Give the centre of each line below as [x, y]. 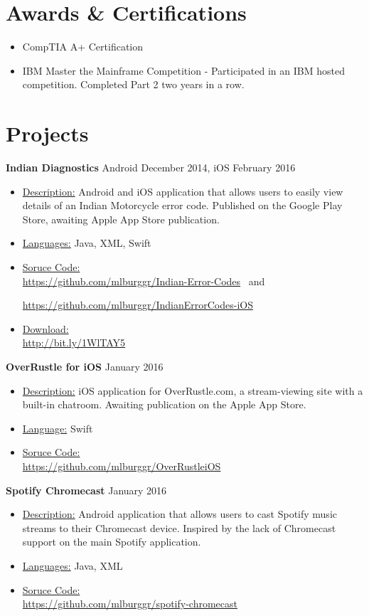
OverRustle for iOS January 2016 [85, 366]
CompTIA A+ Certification [83, 47]
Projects [47, 133]
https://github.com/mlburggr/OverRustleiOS [122, 466]
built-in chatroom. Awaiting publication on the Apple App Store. [164, 404]
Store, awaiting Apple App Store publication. [121, 219]
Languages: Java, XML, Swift [87, 243]
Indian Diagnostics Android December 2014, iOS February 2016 [151, 168]
